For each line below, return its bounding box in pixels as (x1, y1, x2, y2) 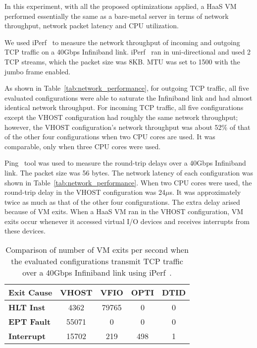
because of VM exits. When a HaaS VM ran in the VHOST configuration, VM (4, 206, 244, 217)
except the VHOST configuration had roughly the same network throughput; (4, 112, 238, 122)
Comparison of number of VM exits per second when (5, 244, 189, 256)
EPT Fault (8, 316, 51, 328)
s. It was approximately (169, 187, 241, 197)
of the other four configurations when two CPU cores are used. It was (4, 131, 215, 142)
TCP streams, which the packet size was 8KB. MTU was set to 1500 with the (4, 56, 240, 66)
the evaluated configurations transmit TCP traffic (11, 255, 183, 267)
